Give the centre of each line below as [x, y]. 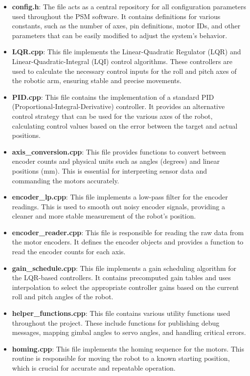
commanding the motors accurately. [66, 180]
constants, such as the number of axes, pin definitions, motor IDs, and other [126, 26]
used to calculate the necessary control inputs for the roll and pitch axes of [124, 71]
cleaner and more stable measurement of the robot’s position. [104, 216]
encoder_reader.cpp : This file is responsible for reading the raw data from [128, 232]
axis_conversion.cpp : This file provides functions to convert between [119, 151]
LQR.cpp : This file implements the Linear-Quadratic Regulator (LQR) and [126, 52]
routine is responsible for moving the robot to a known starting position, [121, 358]
